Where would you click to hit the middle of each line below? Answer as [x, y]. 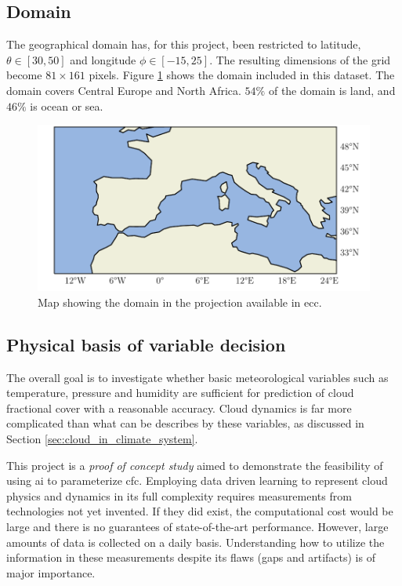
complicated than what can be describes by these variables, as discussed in [185, 423]
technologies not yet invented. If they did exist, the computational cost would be [200, 511]
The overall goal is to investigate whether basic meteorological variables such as [197, 377]
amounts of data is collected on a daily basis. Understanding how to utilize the [196, 542]
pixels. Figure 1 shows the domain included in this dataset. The [242, 75]
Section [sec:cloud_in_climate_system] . [102, 438]
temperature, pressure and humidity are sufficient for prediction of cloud [180, 393]
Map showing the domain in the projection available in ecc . [180, 302]
